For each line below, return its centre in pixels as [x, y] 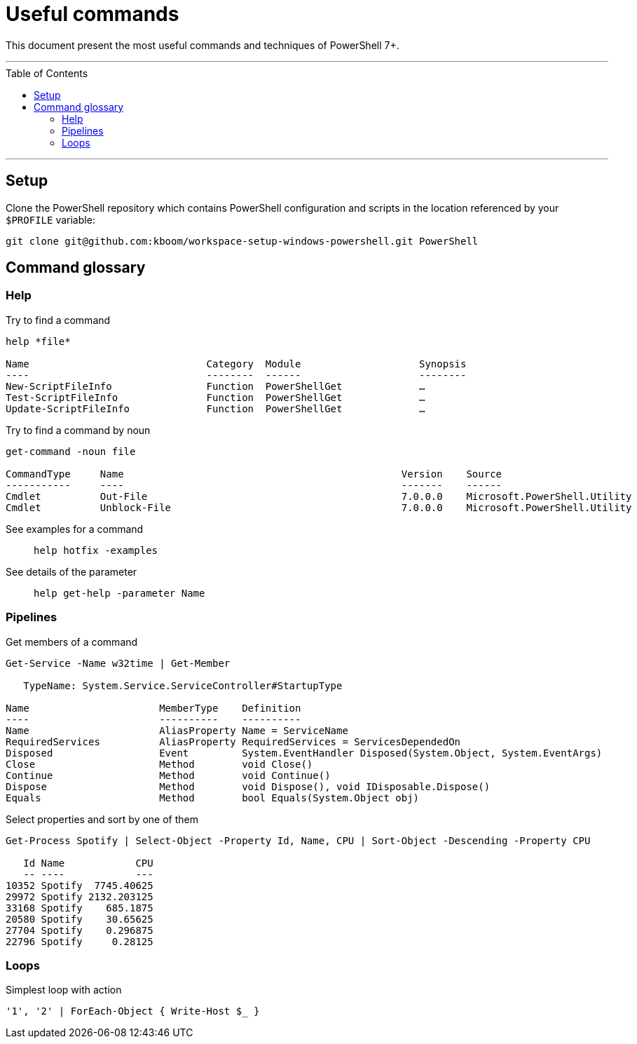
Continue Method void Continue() [168, 775]
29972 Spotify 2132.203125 [80, 896]
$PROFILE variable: [50, 219]
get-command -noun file [71, 451]
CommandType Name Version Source [254, 474]
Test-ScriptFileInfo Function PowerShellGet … [215, 397]
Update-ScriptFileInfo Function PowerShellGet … [215, 408]
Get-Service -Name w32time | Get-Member [118, 663]
